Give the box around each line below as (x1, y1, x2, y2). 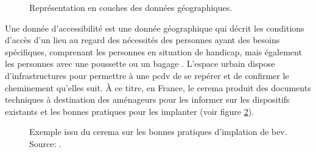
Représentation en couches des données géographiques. (29, 1, 233, 13)
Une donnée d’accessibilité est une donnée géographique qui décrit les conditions (5, 21, 304, 34)
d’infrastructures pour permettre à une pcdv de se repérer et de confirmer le (5, 69, 289, 81)
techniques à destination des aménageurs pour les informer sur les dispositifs (5, 93, 290, 106)
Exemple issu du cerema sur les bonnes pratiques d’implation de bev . (29, 125, 287, 138)
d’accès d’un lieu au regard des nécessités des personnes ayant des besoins (5, 33, 280, 46)
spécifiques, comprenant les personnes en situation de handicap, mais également (5, 45, 302, 58)
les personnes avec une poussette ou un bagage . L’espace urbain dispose (5, 57, 275, 70)
